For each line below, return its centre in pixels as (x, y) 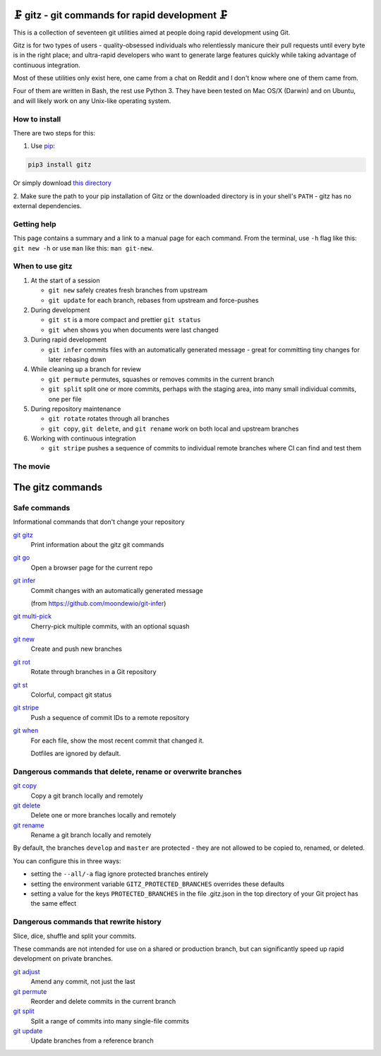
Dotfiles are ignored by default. (76, 753)
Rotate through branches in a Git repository (93, 672)
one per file (65, 399)
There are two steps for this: (54, 133)
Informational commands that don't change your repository (99, 522)
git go (22, 558)
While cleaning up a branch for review (86, 369)
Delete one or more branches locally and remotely (103, 815)
